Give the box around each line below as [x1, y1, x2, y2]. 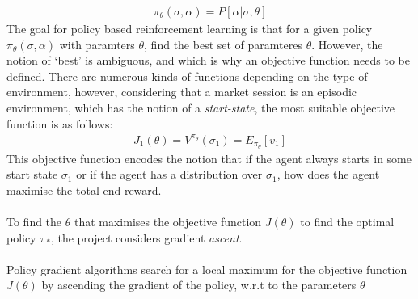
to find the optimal [300, 213, 395, 230]
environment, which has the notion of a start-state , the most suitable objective [6, 99, 395, 116]
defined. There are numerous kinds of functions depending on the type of [6, 67, 368, 84]
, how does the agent [277, 166, 380, 183]
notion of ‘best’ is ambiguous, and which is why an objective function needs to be [6, 52, 410, 69]
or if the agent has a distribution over [76, 166, 263, 183]
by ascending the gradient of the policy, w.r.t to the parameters [41, 276, 357, 293]
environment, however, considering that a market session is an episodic [6, 83, 357, 100]
